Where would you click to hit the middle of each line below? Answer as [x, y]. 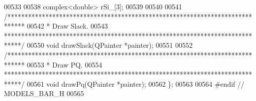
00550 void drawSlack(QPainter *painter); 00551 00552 [110, 45]
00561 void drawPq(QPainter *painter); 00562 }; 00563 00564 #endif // [136, 84]
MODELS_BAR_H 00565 [44, 93]
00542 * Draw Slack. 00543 [67, 26]
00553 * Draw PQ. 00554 [64, 64]
